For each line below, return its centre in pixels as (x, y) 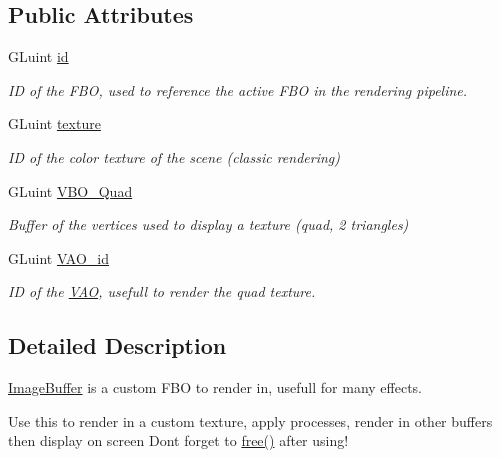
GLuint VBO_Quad (70, 190)
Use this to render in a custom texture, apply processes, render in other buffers (250, 420)
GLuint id (38, 56)
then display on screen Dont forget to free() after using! (178, 440)
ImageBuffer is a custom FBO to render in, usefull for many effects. (215, 387)
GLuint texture (54, 123)
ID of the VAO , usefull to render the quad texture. (162, 291)
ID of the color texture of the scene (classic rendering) (174, 156)
